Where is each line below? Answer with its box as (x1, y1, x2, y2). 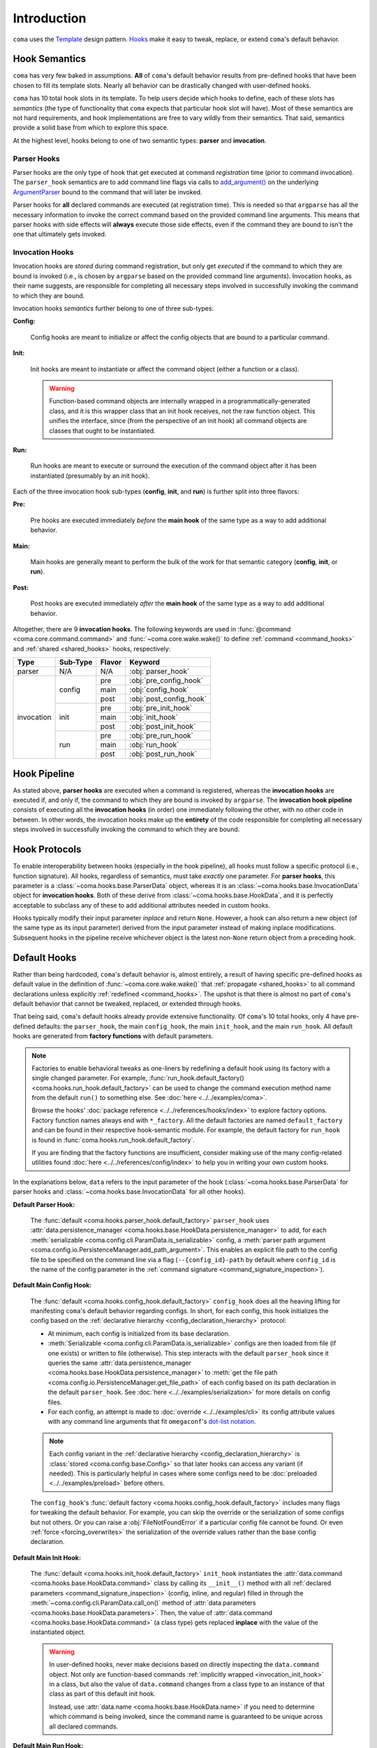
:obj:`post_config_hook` (129, 694, 207, 704)
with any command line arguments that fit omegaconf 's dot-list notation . (47, 1417, 256, 1426)
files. (47, 1398, 62, 1406)
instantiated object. (30, 1628, 86, 1636)
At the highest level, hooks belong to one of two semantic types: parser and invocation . (13, 136, 267, 145)
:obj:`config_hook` (129, 685, 189, 695)
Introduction (13, 10, 87, 26)
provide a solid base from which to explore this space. (13, 123, 169, 132)
